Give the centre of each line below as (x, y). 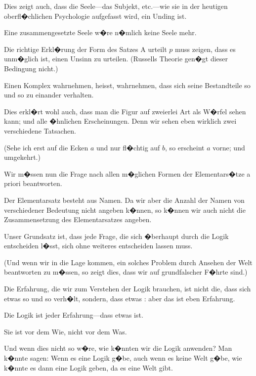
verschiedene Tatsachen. (40, 130)
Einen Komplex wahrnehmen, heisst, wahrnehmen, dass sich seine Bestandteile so (127, 85)
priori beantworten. (33, 183)
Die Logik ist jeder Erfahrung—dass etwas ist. (74, 315)
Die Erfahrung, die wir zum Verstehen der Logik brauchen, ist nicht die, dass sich (128, 289)
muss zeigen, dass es (205, 49)
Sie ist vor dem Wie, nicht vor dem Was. (65, 331)
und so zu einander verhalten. (49, 95)
